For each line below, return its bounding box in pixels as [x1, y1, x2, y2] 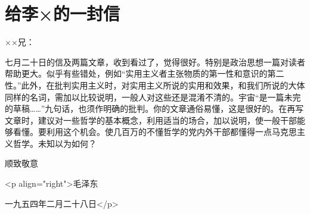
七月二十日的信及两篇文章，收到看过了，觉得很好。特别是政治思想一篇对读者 [5, 55, 305, 68]
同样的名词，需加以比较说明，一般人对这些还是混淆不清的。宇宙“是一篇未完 [5, 90, 301, 103]
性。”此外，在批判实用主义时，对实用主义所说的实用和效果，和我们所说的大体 [5, 78, 305, 91]
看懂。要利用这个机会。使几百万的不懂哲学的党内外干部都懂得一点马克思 [13, 125, 297, 138]
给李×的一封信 [5, 1, 120, 26]
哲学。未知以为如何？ [13, 137, 97, 149]
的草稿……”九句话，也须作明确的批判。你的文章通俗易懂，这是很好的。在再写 [5, 102, 304, 115]
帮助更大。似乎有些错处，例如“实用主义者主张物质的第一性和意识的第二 [5, 67, 284, 80]
